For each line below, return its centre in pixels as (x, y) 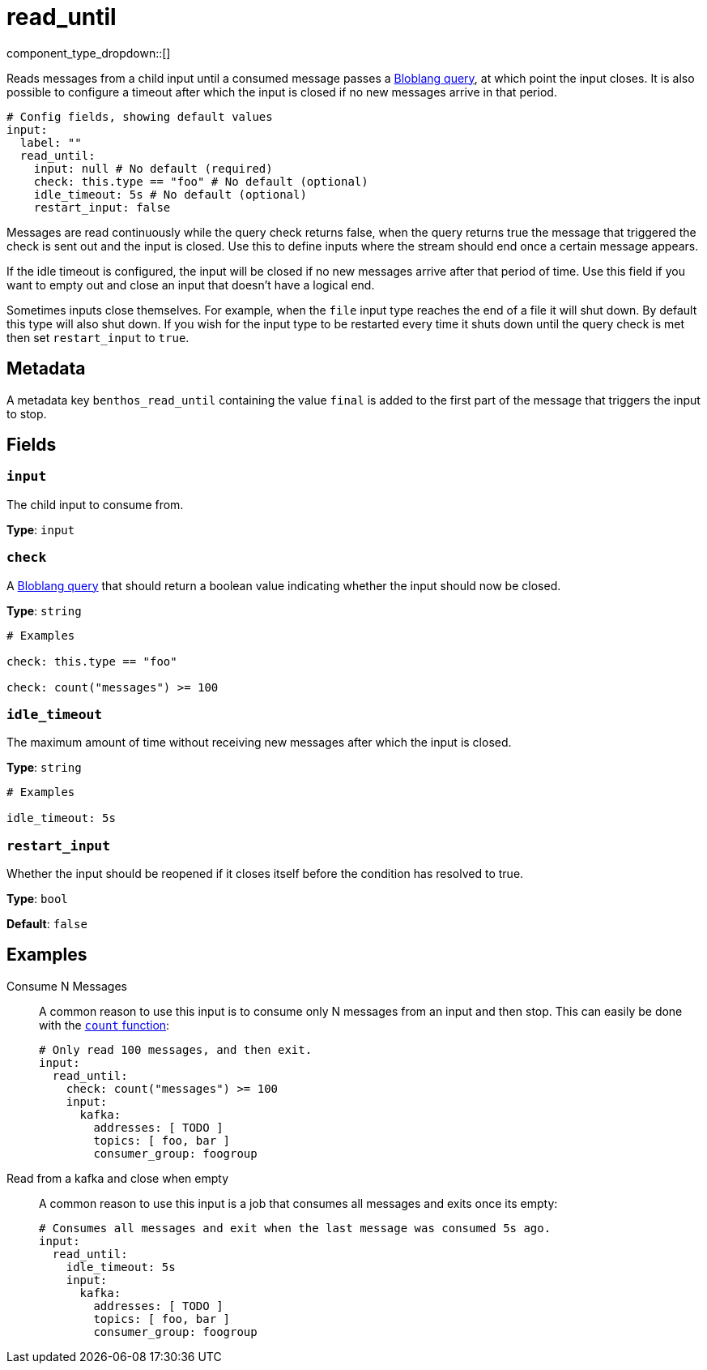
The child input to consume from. (95, 504)
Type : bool (37, 899)
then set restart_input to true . (98, 337)
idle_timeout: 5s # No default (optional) (170, 194)
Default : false (47, 924)
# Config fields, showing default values (140, 116)
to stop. (27, 413)
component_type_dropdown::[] (89, 53)
